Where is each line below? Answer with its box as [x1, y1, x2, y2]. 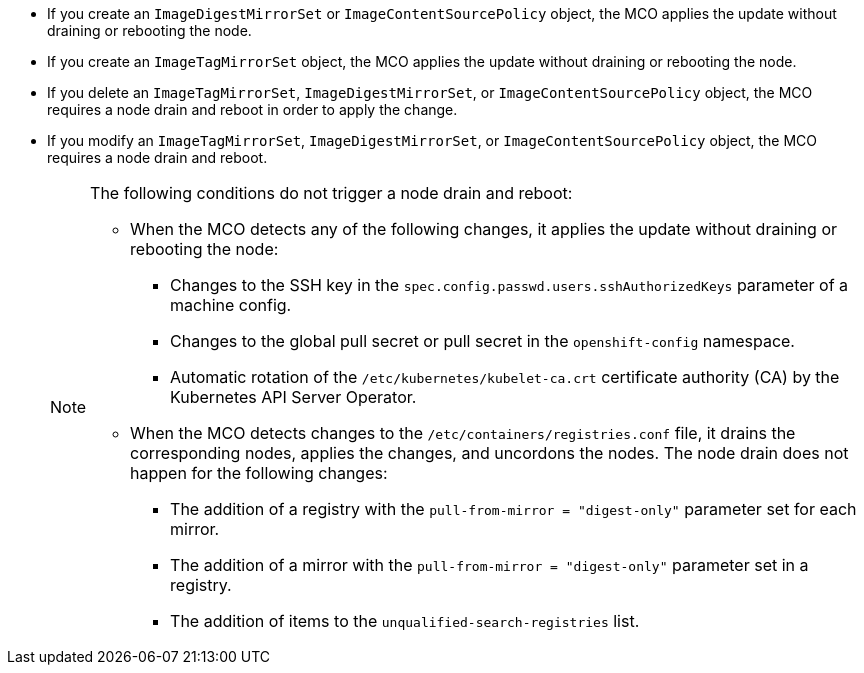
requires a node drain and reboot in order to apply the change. [47, 101, 458, 118]
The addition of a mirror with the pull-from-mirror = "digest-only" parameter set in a [170, 555, 809, 575]
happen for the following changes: [130, 463, 388, 483]
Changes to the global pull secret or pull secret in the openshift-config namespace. [170, 331, 795, 351]
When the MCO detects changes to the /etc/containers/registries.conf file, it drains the [130, 423, 796, 443]
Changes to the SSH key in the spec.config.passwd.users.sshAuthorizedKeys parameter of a [170, 275, 849, 295]
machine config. [170, 295, 292, 315]
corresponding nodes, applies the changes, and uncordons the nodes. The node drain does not [130, 443, 849, 463]
